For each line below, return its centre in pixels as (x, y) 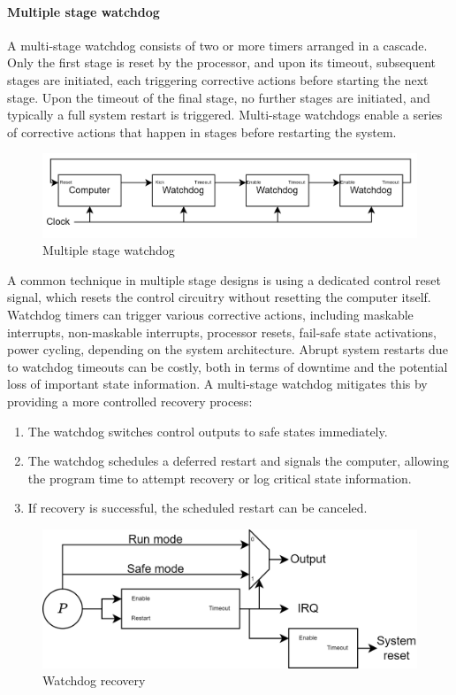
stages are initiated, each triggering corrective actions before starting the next (218, 79)
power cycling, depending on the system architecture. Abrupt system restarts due (228, 349)
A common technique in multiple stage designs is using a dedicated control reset (224, 279)
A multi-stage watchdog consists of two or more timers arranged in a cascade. (217, 45)
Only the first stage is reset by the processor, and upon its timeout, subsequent (222, 62)
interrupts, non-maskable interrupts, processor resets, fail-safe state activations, (222, 332)
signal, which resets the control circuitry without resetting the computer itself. (219, 297)
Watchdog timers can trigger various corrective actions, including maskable (210, 315)
